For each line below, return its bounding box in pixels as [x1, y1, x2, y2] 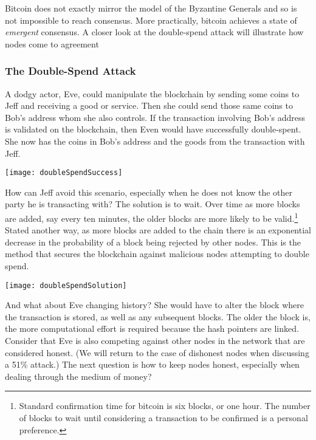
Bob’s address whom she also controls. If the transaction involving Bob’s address [5, 111, 306, 123]
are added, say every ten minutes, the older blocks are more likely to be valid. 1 [5, 210, 298, 224]
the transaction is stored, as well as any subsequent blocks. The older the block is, [5, 310, 311, 323]
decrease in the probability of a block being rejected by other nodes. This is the [5, 235, 301, 248]
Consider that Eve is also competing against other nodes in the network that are [5, 334, 305, 347]
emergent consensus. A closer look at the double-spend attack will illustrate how [5, 26, 304, 38]
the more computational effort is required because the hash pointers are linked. [5, 322, 299, 335]
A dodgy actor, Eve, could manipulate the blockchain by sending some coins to [5, 87, 300, 100]
